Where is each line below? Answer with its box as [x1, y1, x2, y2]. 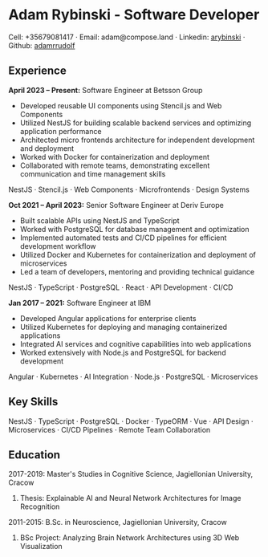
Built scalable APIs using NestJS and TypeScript [19, 215, 180, 226]
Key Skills [8, 395, 59, 409]
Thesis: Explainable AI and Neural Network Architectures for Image [19, 494, 242, 503]
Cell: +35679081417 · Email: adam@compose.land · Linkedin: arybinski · [8, 32, 246, 42]
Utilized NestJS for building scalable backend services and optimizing [19, 118, 252, 128]
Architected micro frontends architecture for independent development [19, 135, 255, 144]
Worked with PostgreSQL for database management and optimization [19, 224, 250, 234]
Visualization [19, 542, 63, 551]
